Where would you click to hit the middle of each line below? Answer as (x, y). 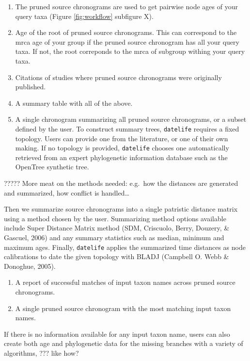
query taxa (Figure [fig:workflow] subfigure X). (84, 16)
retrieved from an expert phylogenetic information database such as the (121, 157)
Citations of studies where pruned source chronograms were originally (118, 77)
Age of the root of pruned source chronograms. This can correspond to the (126, 32)
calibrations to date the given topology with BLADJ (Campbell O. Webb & (117, 256)
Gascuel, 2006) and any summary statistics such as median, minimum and (114, 237)
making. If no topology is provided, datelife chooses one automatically (122, 148)
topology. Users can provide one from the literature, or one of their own (122, 138)
